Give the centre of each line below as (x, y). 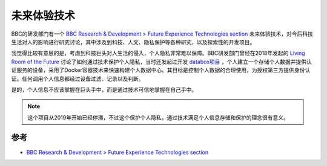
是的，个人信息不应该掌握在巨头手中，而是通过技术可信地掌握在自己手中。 (104, 89)
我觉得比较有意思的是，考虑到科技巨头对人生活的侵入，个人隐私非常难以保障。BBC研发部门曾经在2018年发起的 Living (158, 53)
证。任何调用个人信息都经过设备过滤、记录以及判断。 (78, 78)
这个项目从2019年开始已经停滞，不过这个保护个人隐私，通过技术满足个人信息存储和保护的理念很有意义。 (158, 117)
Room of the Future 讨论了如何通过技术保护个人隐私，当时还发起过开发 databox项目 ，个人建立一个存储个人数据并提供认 (161, 62)
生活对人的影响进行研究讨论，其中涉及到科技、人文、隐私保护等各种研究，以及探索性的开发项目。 (133, 42)
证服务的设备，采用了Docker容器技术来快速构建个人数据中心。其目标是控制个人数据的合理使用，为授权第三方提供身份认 (161, 70)
